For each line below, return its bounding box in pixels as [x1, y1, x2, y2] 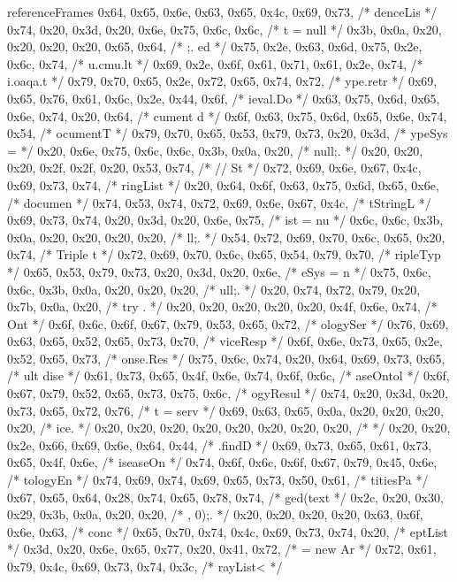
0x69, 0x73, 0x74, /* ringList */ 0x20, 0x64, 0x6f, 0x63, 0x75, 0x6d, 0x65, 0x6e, [7, 175, 439, 194]
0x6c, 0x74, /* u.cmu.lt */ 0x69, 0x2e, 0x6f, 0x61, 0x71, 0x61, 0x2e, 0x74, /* [7, 54, 423, 73]
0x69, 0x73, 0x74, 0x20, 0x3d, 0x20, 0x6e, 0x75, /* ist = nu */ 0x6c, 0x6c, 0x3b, [7, 211, 444, 229]
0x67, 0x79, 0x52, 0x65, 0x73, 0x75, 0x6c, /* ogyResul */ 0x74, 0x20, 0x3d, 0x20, [7, 384, 448, 402]
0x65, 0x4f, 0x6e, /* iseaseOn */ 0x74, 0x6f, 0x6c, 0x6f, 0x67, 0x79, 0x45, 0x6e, [7, 453, 438, 471]
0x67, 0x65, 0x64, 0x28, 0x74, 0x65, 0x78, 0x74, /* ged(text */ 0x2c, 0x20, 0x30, [7, 487, 444, 506]
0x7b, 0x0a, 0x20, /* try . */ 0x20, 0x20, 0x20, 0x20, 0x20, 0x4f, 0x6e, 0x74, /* [7, 297, 438, 316]
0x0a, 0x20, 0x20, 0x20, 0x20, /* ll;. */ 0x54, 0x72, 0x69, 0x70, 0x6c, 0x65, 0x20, [7, 227, 446, 246]
